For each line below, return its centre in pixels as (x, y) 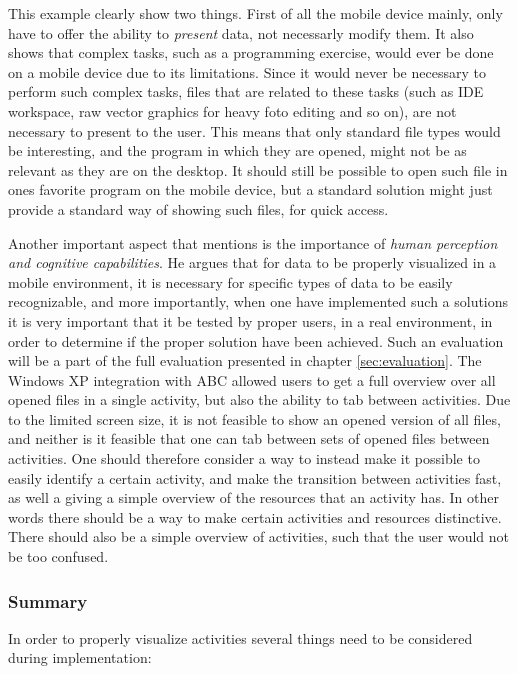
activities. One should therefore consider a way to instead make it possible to (244, 458)
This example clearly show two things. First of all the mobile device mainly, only (255, 13)
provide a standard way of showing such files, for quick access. (198, 208)
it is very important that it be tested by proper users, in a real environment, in (250, 320)
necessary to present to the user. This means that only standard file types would (254, 130)
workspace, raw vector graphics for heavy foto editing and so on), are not (232, 110)
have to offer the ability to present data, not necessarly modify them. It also (241, 32)
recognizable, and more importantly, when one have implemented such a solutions (258, 301)
